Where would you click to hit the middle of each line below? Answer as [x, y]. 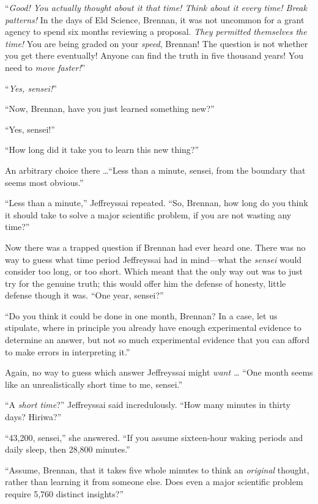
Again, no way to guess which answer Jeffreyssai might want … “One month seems [159, 372]
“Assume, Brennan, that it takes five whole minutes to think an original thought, [157, 469]
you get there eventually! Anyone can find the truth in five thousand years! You [154, 55]
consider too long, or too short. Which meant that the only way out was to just [154, 271]
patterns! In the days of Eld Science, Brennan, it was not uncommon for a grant [155, 19]
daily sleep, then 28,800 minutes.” [68, 449]
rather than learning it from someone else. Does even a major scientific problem [154, 482]
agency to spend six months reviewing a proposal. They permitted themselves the [156, 31]
